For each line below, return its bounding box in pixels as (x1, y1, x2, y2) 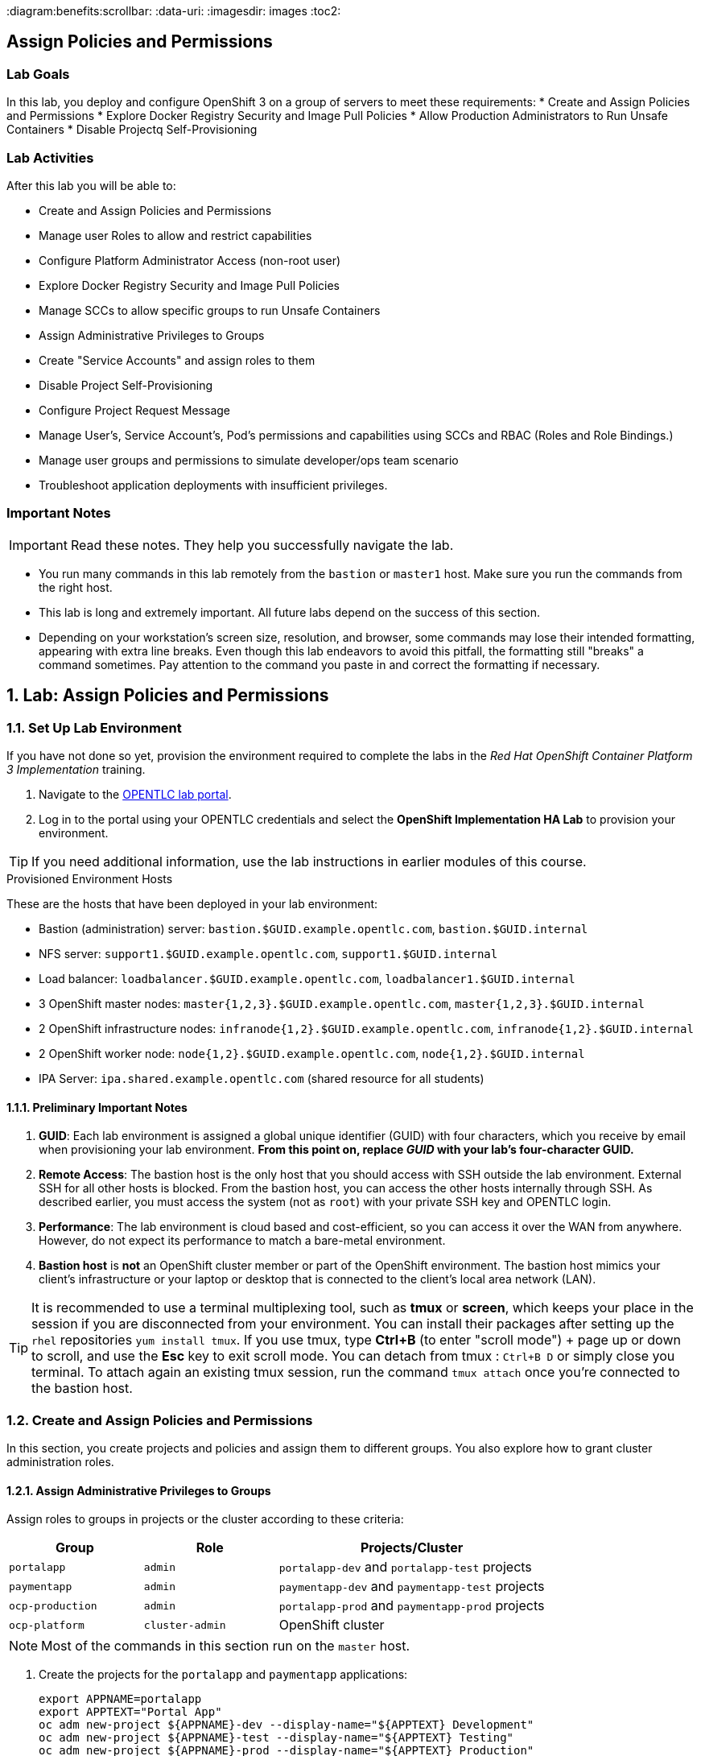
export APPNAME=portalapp (39, 1692, 202, 1706)
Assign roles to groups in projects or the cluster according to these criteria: (6, 1512, 404, 1527)
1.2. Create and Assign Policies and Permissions (6, 1411, 313, 1428)
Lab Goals (6, 65, 70, 82)
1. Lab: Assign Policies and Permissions (6, 685, 329, 706)
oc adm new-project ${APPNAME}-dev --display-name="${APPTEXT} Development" (39, 1718, 534, 1732)
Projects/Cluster (360, 1539, 464, 1556)
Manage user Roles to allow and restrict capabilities (39, 228, 312, 242)
